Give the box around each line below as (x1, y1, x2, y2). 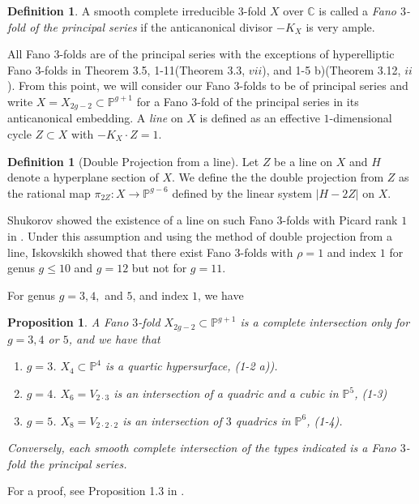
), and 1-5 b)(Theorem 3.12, (262, 61, 401, 78)
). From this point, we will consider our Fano (7, 77, 230, 94)
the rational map (7, 184, 91, 201)
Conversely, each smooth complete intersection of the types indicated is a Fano (7, 439, 396, 456)
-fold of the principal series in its (197, 92, 359, 109)
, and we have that (68, 330, 160, 347)
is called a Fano (319, 2, 396, 19)
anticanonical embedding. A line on (7, 109, 183, 126)
